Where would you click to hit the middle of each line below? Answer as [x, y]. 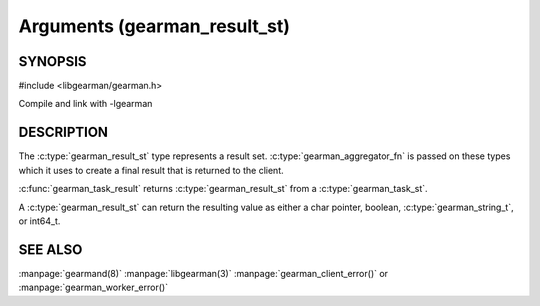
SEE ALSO [50, 249]
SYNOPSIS [52, 61]
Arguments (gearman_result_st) [154, 26]
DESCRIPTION [63, 132]
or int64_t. [39, 221]
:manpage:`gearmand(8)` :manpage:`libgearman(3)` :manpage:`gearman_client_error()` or [203, 273]
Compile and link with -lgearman [85, 104]
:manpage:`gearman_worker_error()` [93, 287]
